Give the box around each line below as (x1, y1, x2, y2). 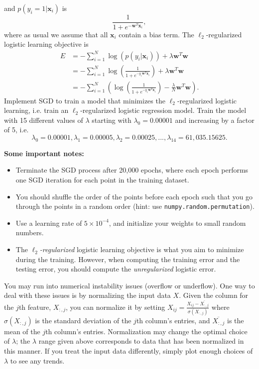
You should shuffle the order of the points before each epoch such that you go (15, 191, 253, 201)
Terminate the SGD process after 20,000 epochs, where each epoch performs (15, 165, 249, 175)
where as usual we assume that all (4, 29, 108, 39)
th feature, (18, 301, 51, 312)
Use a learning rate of (15, 217, 82, 228)
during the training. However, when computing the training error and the (15, 254, 240, 264)
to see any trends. (10, 355, 65, 366)
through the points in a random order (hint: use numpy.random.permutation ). (15, 201, 255, 211)
